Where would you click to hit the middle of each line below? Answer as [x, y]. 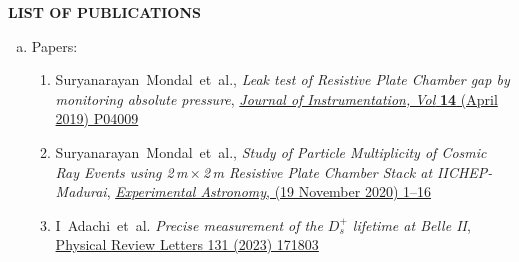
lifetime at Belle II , [411, 224]
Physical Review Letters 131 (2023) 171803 [187, 244]
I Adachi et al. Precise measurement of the [189, 224]
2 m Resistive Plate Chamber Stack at [318, 171]
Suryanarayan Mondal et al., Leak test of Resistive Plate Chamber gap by [282, 79]
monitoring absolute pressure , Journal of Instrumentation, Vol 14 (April [276, 98]
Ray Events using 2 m [121, 171]
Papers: [54, 45]
